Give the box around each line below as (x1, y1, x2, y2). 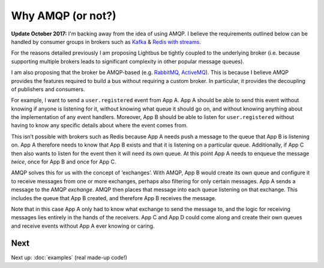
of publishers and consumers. (11, 85, 85, 93)
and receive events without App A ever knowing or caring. (11, 222, 155, 230)
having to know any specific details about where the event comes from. (11, 122, 188, 129)
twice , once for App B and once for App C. (11, 158, 116, 165)
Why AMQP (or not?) (11, 9, 116, 22)
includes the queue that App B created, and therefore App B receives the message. (11, 194, 217, 201)
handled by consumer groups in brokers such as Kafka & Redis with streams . (11, 38, 201, 45)
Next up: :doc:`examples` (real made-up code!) (11, 254, 127, 261)
